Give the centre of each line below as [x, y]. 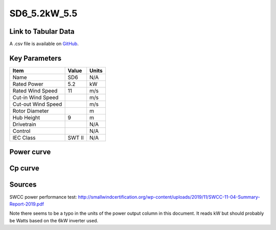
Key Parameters [35, 58]
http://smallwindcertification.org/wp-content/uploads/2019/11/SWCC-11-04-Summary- [169, 197]
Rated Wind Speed [35, 90]
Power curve [30, 152]
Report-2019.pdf [27, 204]
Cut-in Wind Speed [36, 97]
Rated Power [28, 84]
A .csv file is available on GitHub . [44, 44]
